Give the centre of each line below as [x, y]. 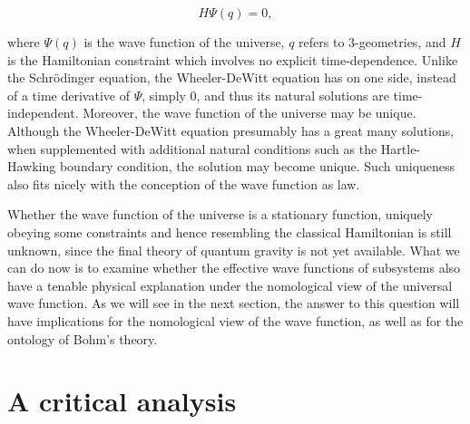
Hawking [32, 166]
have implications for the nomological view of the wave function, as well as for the [235, 320]
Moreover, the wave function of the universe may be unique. [250, 113]
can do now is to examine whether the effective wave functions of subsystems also [234, 268]
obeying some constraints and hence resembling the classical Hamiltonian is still [230, 231]
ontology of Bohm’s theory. [83, 338]
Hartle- [401, 148]
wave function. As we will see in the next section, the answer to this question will [234, 303]
